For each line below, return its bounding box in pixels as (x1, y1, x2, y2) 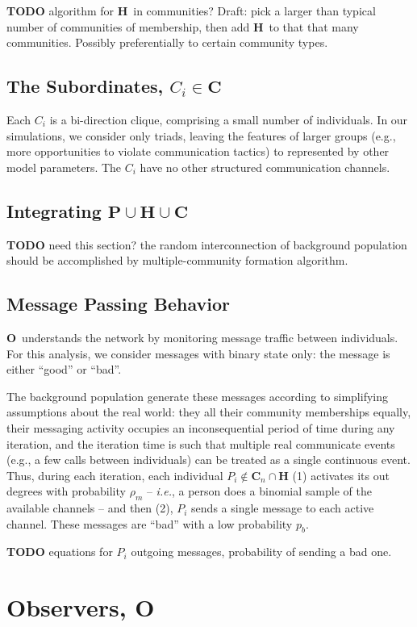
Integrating (6, 198, 102, 223)
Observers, (6, 591, 127, 624)
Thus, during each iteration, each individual (6, 466, 223, 483)
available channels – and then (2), (6, 500, 173, 516)
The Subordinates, (6, 73, 164, 98)
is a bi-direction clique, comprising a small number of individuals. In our (49, 111, 408, 127)
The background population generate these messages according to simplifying (6, 387, 389, 404)
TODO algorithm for (6, 2, 115, 19)
